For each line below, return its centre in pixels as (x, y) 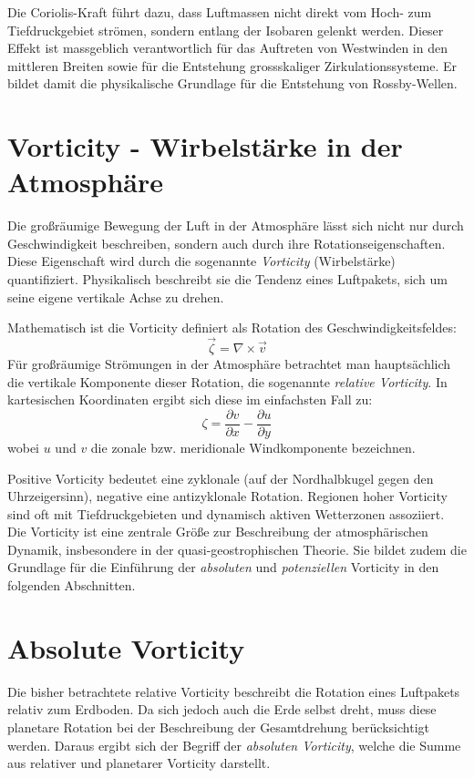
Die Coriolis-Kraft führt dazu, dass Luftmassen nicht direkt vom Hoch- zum (220, 12)
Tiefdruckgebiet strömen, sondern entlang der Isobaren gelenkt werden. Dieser (226, 30)
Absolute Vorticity (126, 647)
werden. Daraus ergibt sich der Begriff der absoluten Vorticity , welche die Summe (234, 745)
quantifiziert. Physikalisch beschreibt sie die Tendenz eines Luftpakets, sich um (227, 279)
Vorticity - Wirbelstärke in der (205, 146)
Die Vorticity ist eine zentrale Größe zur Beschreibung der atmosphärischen (218, 532)
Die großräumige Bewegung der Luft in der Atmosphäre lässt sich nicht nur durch (236, 225)
